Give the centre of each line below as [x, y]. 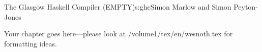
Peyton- [246, 7]
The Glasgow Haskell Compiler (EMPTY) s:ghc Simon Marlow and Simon [118, 7]
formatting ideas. [31, 43]
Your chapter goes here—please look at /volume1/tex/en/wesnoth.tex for [119, 34]
